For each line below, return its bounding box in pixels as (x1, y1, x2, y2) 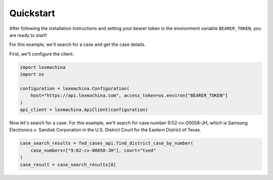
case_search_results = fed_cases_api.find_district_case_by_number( (20, 141, 194, 146)
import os (20, 71, 44, 77)
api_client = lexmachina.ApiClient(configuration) (20, 107, 149, 113)
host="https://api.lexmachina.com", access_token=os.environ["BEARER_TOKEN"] (30, 93, 229, 99)
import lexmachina (20, 64, 66, 70)
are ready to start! (9, 32, 47, 38)
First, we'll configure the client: (9, 51, 74, 57)
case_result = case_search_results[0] (20, 162, 116, 167)
